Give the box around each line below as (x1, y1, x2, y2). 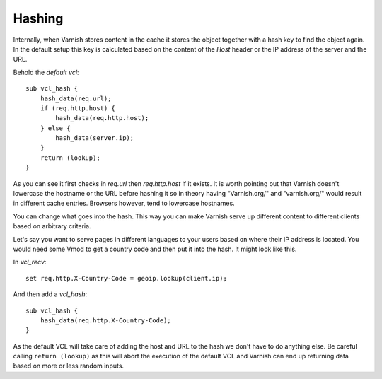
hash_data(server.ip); (55, 134, 134, 142)
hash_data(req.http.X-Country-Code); (40, 316, 171, 325)
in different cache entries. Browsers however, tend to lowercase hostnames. (13, 199, 235, 208)
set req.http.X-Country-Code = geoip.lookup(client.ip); (25, 274, 228, 282)
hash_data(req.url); (40, 94, 112, 103)
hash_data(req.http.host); (55, 114, 149, 122)
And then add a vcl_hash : (13, 290, 88, 298)
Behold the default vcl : (13, 68, 79, 76)
